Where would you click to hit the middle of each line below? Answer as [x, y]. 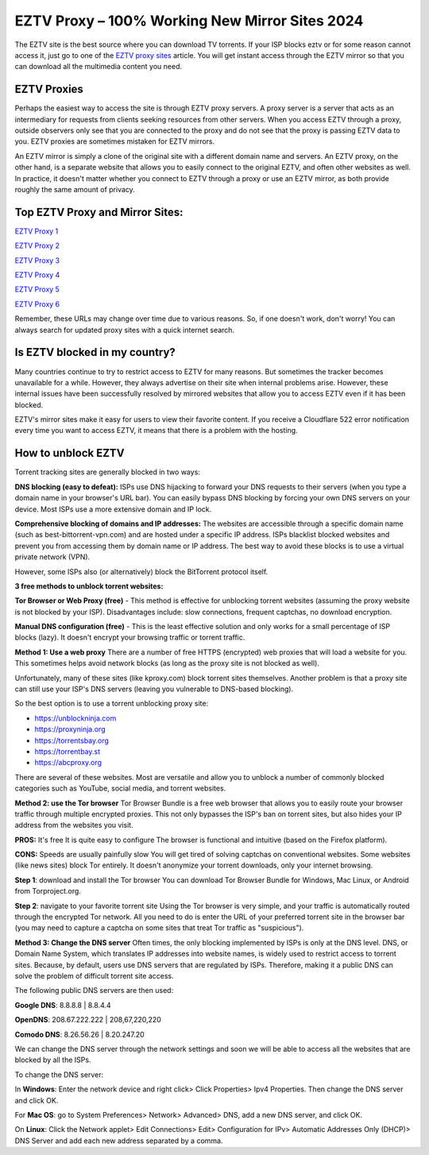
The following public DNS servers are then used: [94, 991]
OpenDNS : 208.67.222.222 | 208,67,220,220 [88, 1020]
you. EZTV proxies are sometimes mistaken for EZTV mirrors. [115, 141]
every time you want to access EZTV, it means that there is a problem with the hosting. [156, 431]
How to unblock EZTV [70, 453]
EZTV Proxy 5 [37, 289]
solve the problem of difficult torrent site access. [94, 976]
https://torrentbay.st [68, 751]
